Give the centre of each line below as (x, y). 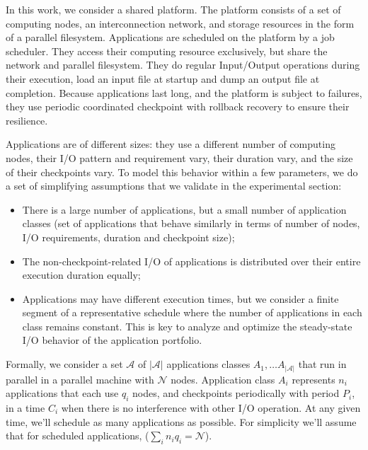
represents (314, 379)
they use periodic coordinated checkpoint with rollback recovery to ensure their (178, 106)
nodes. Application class (223, 379)
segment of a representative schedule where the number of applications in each (192, 312)
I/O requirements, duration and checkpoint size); (128, 237)
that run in (322, 364)
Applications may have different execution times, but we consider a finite (180, 298)
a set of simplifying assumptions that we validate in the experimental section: (174, 186)
